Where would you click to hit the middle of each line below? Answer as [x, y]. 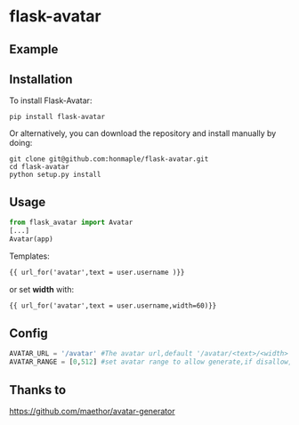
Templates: [30, 256]
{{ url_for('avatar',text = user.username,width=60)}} [113, 305]
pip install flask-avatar [57, 117]
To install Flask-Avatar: [51, 100]
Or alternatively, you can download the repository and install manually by [143, 133]
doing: [21, 143]
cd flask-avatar [39, 167]
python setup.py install [55, 175]
